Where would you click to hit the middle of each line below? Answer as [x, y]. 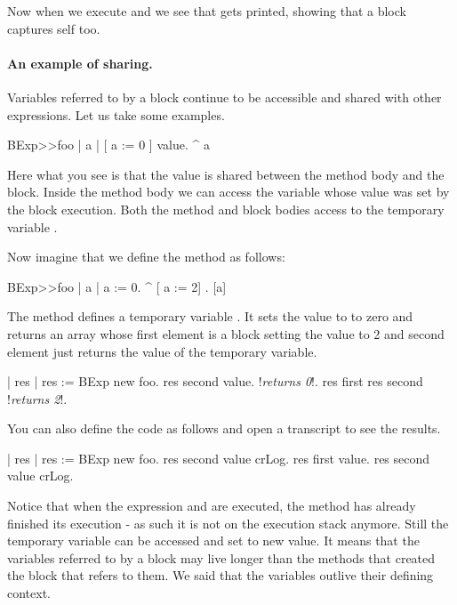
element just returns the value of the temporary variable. [162, 351]
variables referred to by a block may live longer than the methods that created [221, 557]
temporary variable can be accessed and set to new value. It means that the [213, 540]
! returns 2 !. [37, 398]
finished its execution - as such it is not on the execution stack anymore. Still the [228, 523]
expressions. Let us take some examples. [116, 114]
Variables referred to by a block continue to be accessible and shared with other [224, 97]
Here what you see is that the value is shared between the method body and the [226, 174]
